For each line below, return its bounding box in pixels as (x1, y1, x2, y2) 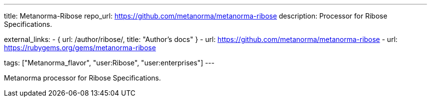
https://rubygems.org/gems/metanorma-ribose (4, 43, 156, 52)
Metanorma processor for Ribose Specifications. (4, 74, 161, 82)
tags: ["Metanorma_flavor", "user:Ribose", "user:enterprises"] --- (4, 59, 215, 67)
